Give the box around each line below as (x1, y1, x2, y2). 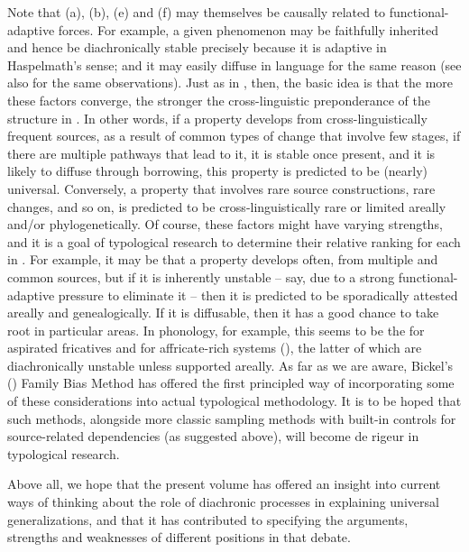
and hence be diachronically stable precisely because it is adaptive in (7, 38, 387, 57)
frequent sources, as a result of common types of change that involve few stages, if (7, 126, 461, 145)
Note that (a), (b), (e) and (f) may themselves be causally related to (7, 3, 386, 21)
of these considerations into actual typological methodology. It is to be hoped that (7, 391, 462, 410)
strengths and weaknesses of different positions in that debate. (7, 528, 351, 547)
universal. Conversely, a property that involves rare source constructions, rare (7, 179, 436, 198)
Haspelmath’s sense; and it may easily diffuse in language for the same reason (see (7, 55, 462, 74)
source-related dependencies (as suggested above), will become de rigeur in (7, 427, 419, 446)
